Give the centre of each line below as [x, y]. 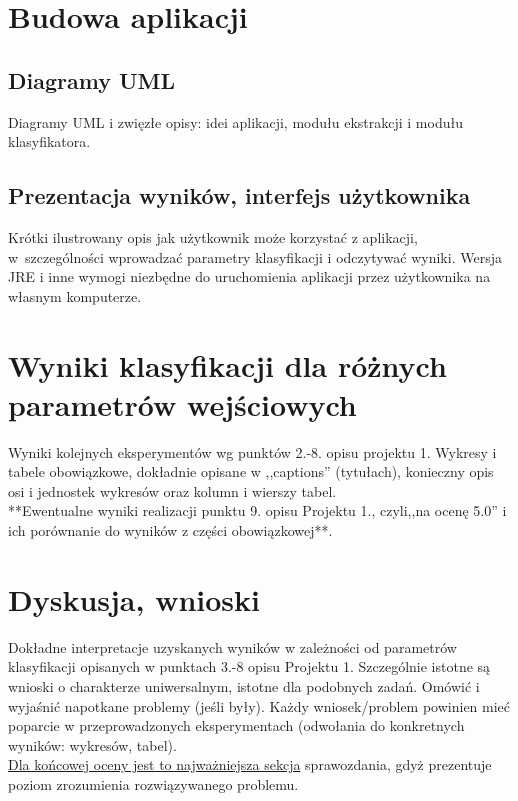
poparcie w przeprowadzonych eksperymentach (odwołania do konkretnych [236, 725]
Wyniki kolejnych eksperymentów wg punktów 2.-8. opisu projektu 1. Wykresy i [252, 451]
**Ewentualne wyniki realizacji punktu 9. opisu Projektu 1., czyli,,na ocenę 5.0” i [257, 510]
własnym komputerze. [75, 295]
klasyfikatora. [49, 141]
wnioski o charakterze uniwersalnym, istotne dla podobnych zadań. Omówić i [244, 685]
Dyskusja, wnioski [134, 598]
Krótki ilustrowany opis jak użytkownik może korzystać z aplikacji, [213, 236]
